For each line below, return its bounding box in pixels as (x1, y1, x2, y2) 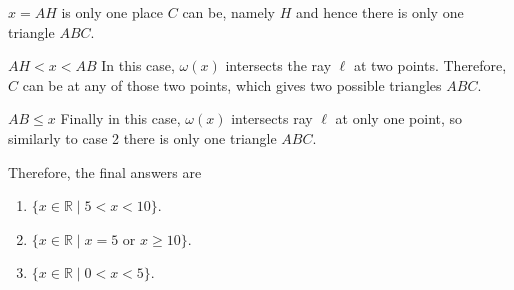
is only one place (61, 2, 164, 22)
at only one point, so (335, 108, 463, 129)
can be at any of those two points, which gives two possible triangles (22, 74, 442, 95)
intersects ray (231, 108, 313, 129)
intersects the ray (225, 55, 332, 76)
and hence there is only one (295, 2, 464, 22)
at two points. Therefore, (353, 55, 507, 76)
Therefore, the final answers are (8, 161, 202, 182)
